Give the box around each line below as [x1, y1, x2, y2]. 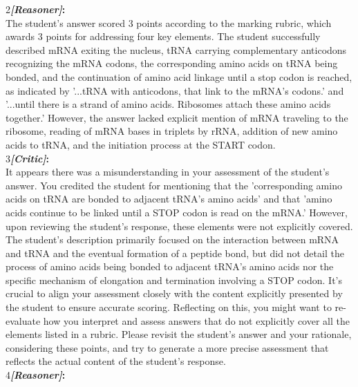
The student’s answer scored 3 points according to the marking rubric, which [6, 15, 332, 30]
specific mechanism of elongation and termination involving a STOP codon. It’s [6, 272, 342, 287]
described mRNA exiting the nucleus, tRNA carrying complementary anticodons [6, 42, 347, 57]
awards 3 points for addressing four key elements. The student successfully [6, 29, 321, 44]
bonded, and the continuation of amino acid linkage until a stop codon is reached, [6, 69, 352, 84]
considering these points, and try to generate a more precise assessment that [6, 340, 329, 355]
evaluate [6, 313, 41, 328]
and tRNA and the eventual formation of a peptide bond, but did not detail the [6, 245, 344, 260]
